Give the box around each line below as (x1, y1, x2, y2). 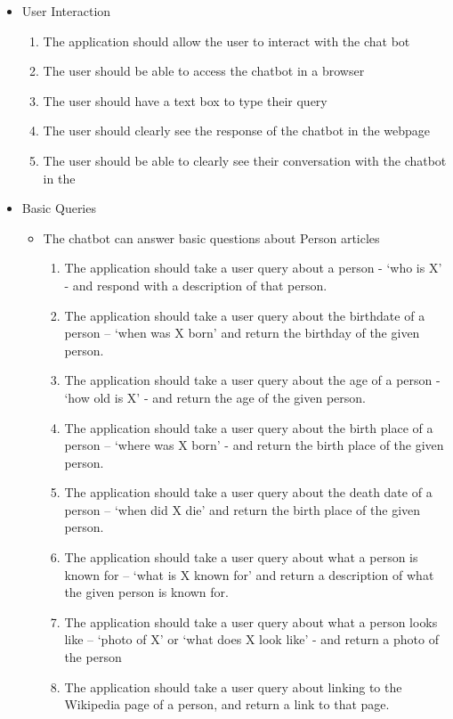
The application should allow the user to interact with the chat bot (43, 31, 410, 50)
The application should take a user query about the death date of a (64, 483, 433, 502)
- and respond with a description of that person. (64, 275, 328, 294)
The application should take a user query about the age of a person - (64, 371, 441, 389)
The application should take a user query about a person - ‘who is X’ (64, 258, 442, 277)
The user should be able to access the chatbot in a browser (43, 61, 365, 80)
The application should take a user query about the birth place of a (64, 418, 433, 437)
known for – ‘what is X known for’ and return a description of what (64, 565, 434, 584)
